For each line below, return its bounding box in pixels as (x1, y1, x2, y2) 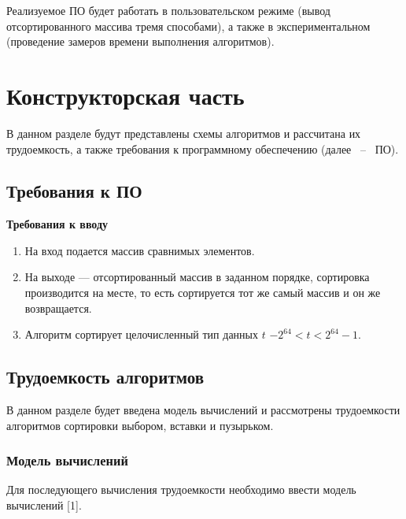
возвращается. (24, 299, 92, 316)
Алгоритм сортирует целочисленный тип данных (24, 326, 258, 343)
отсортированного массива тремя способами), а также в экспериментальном (6, 17, 371, 34)
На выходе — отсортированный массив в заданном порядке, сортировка (24, 269, 370, 285)
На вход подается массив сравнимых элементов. (24, 242, 255, 258)
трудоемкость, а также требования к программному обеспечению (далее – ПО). (6, 140, 399, 157)
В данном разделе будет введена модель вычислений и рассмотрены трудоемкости (6, 402, 400, 418)
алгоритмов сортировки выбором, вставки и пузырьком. (6, 417, 274, 433)
